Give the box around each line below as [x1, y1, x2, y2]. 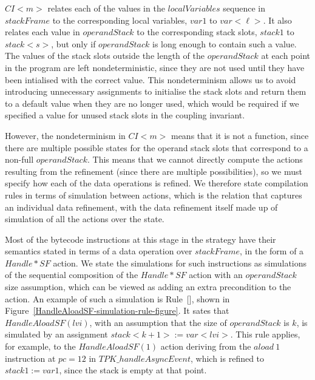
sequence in [223, 2, 266, 14]
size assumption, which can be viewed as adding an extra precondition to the [5, 280, 291, 293]
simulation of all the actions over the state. [5, 212, 164, 225]
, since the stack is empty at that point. [59, 364, 207, 376]
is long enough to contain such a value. [152, 37, 297, 50]
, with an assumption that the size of [89, 316, 227, 328]
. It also [263, 13, 292, 26]
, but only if [51, 37, 96, 50]
